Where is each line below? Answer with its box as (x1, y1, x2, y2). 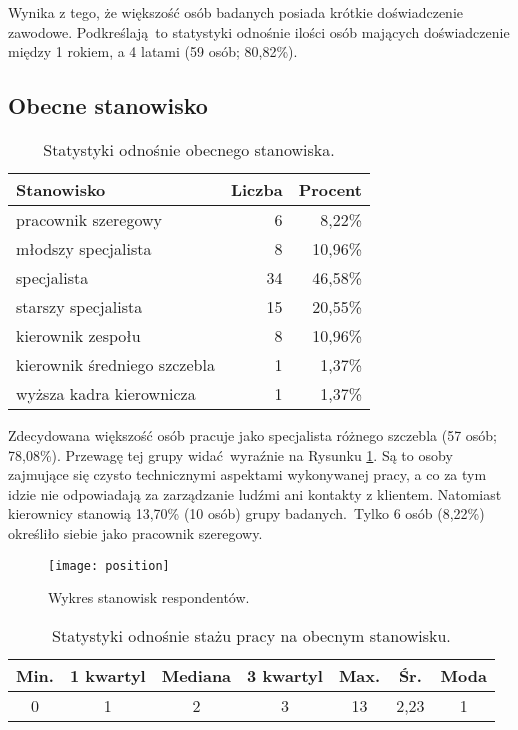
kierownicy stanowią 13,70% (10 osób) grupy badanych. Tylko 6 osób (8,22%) (8, 503, 485, 524)
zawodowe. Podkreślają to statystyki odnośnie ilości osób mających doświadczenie (8, 21, 510, 42)
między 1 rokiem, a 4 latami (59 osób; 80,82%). (8, 41, 298, 62)
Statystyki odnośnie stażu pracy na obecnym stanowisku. (52, 623, 451, 647)
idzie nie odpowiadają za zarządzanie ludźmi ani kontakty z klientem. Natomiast (8, 483, 502, 504)
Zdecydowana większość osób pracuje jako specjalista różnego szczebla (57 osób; (8, 424, 497, 445)
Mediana (161, 663, 232, 687)
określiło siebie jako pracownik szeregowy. (8, 522, 263, 543)
